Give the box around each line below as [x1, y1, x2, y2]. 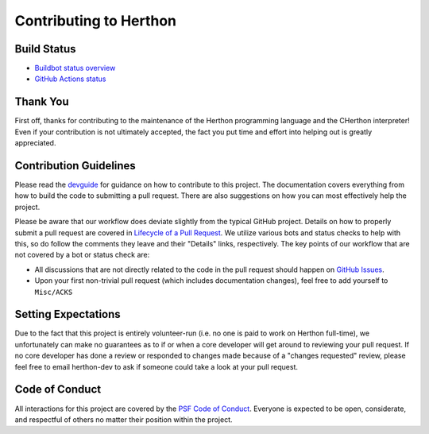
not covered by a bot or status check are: [14, 250, 150, 260]
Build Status [14, 42, 76, 56]
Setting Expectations [14, 308, 121, 321]
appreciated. [14, 138, 56, 148]
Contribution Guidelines [14, 159, 137, 172]
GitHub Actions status [34, 74, 106, 83]
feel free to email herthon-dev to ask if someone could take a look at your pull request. [14, 362, 298, 371]
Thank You [14, 95, 69, 109]
